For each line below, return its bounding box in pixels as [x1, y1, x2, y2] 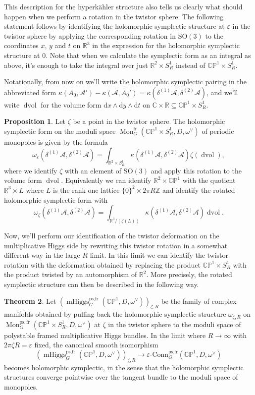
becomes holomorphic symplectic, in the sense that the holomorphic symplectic [4, 362, 244, 372]
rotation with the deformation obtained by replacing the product [4, 259, 201, 270]
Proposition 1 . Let [4, 116, 66, 126]
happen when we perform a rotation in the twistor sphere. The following [4, 11, 224, 21]
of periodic [202, 125, 234, 136]
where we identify [4, 165, 57, 175]
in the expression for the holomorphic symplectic [92, 40, 240, 51]
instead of [176, 59, 205, 70]
